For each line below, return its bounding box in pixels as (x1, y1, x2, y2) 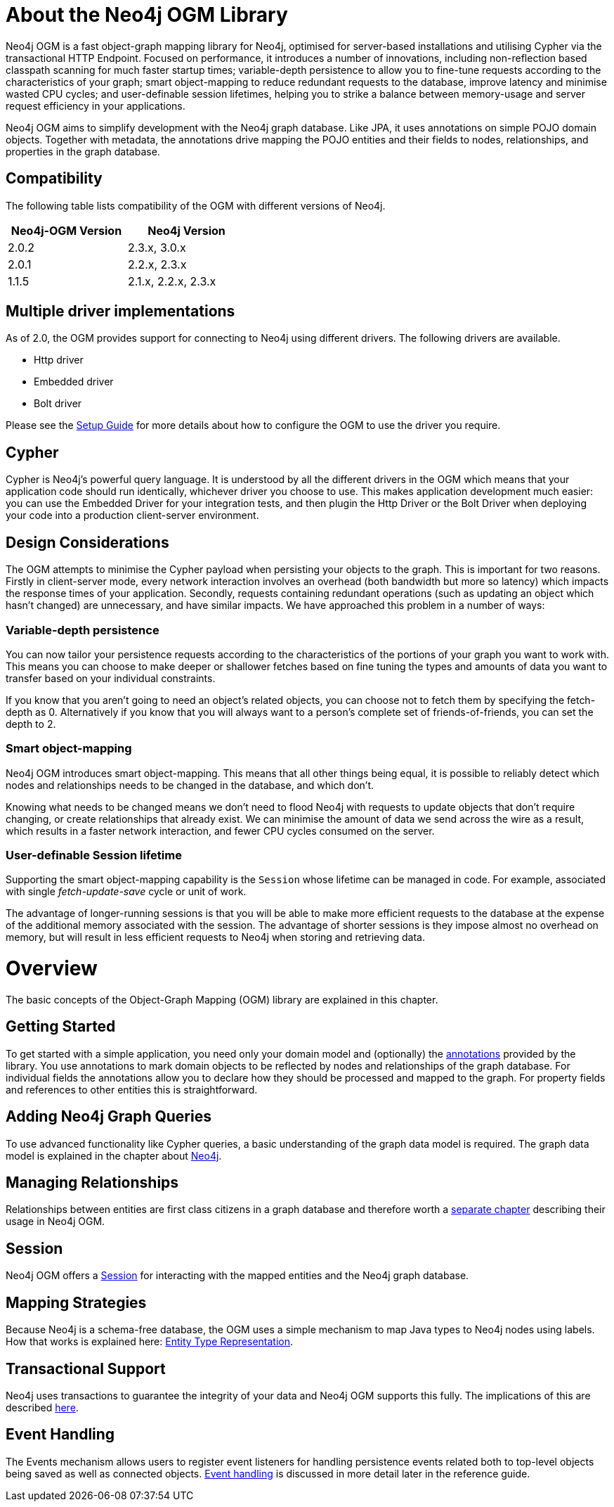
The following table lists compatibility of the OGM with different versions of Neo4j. (6, 199, 386, 212)
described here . (6, 1401, 79, 1413)
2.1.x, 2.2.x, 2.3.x (128, 274, 216, 288)
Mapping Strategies (6, 1293, 147, 1312)
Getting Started (6, 1018, 116, 1036)
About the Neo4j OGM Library (6, 3, 288, 27)
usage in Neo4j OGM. (6, 1215, 105, 1228)
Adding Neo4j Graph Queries (6, 1108, 211, 1126)
